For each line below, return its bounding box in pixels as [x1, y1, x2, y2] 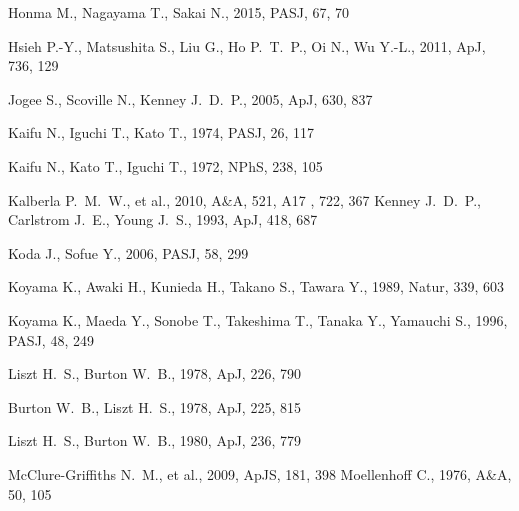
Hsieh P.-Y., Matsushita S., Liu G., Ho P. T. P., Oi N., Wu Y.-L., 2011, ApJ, [8, 35, 486, 56]
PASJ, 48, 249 [8, 329, 94, 350]
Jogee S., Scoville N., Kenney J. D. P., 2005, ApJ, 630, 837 [8, 88, 373, 109]
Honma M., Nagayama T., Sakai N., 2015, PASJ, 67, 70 [8, 2, 350, 22]
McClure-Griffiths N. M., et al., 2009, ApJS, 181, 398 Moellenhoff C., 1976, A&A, [8, 463, 512, 484]
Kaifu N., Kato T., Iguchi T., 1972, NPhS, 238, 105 [8, 155, 323, 176]
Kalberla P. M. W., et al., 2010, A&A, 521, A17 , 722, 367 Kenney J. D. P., [8, 189, 481, 210]
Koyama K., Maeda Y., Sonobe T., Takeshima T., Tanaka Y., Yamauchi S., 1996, [8, 309, 508, 330]
